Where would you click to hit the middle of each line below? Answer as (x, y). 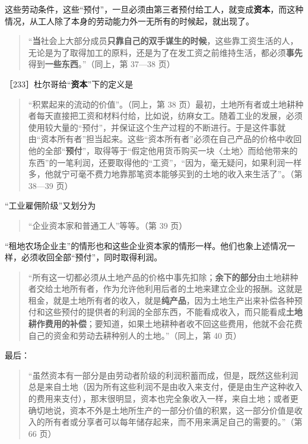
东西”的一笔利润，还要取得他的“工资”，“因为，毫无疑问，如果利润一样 (165, 162)
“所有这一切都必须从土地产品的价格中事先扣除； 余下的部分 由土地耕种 (163, 277)
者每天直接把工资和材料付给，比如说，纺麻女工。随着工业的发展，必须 (165, 116)
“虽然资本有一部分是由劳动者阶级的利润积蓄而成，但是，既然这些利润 (163, 375)
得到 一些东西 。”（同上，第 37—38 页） (101, 64)
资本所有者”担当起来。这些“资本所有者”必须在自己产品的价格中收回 (171, 139)
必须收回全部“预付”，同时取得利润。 (92, 257)
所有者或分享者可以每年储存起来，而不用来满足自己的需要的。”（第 (174, 422)
